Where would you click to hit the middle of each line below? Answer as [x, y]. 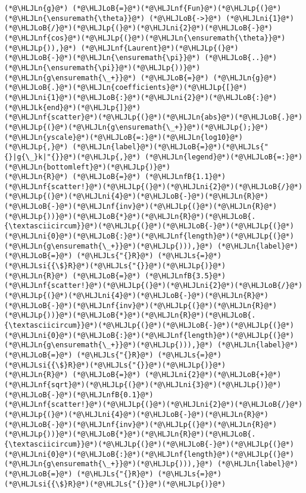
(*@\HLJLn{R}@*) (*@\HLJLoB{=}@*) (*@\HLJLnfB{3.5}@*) [115, 276]
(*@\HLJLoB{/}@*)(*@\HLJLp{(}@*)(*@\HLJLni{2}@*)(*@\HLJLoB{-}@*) [139, 28]
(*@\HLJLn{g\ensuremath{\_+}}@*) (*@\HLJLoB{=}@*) [107, 78]
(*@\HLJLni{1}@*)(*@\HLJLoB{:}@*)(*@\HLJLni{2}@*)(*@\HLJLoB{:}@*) [141, 97]
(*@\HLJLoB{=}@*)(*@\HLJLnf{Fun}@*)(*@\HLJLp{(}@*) [177, 8]
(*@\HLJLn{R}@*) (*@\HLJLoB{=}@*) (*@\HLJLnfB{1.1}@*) [115, 177]
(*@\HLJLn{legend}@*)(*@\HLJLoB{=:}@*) [224, 157]
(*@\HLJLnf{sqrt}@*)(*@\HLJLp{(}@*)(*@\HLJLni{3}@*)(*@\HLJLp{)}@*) [143, 384]
